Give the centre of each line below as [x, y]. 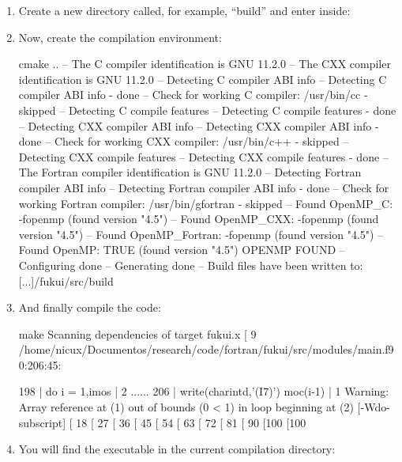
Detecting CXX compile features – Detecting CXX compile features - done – [203, 156]
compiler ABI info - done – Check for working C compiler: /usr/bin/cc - [193, 95]
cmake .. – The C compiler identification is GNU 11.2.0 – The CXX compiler [205, 64]
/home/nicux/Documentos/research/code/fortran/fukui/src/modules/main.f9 [206, 349]
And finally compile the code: [90, 307]
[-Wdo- [374, 407]
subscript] [42, 422]
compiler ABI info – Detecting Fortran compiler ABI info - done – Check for [204, 187]
